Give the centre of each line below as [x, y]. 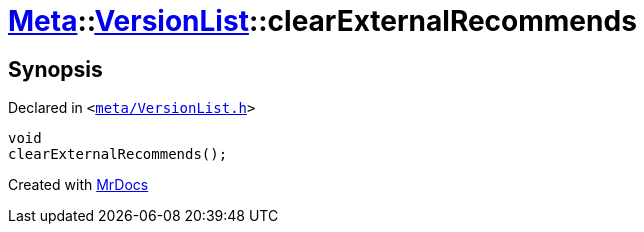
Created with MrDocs [78, 185]
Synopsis [55, 69]
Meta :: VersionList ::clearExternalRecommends [322, 21]
